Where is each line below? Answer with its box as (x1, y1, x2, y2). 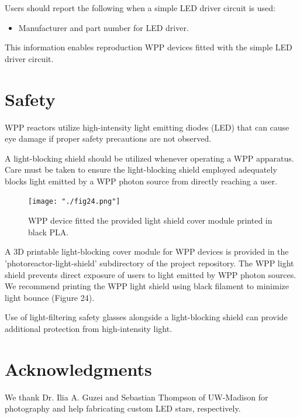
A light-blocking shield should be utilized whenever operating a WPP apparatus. (5, 152, 294, 164)
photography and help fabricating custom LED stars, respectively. (5, 402, 241, 414)
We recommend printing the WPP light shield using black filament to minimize (5, 280, 289, 292)
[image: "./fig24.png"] (28, 197, 120, 206)
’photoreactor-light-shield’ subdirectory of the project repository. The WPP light (5, 256, 294, 269)
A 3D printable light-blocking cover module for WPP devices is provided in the (5, 245, 289, 258)
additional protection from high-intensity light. (5, 322, 173, 334)
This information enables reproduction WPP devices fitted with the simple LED (5, 41, 292, 53)
